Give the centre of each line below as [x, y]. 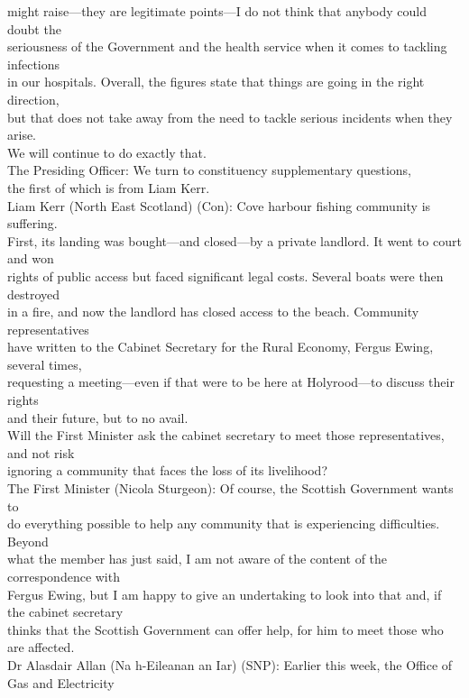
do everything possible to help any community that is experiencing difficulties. [224, 523]
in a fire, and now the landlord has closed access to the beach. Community [213, 312]
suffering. [32, 223]
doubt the [34, 28]
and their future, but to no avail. [98, 417]
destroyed [34, 294]
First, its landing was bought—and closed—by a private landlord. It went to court [234, 240]
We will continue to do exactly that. [107, 152]
